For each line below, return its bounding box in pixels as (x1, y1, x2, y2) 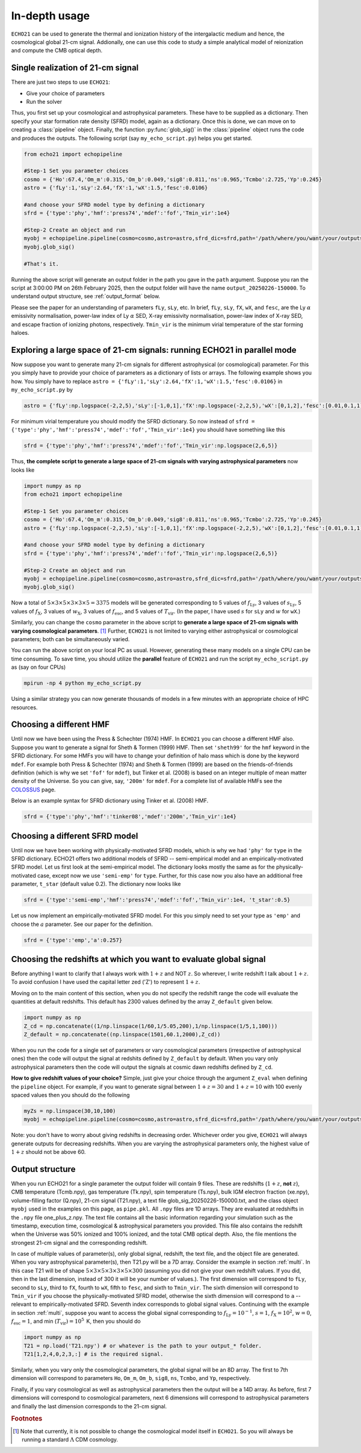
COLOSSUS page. (11, 786, 56, 793)
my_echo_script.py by (11, 386, 73, 393)
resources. (11, 703, 38, 711)
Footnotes (11, 1414, 43, 1423)
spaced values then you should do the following (11, 1091, 130, 1098)
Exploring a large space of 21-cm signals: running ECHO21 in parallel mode (11, 344, 297, 355)
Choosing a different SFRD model (11, 831, 138, 841)
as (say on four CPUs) (11, 663, 66, 671)
